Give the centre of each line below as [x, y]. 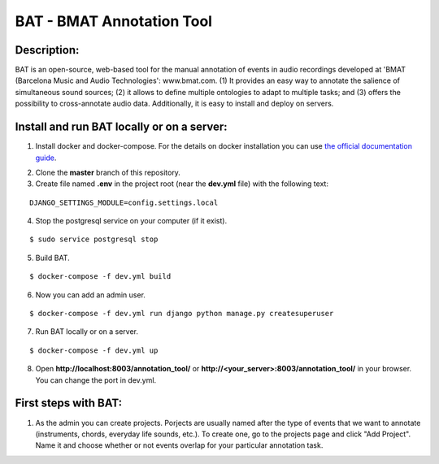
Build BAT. [52, 258]
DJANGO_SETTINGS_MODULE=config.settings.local [124, 202]
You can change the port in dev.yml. [96, 380]
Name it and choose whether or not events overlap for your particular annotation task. [179, 445]
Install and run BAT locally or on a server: [121, 127]
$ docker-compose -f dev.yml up [94, 350]
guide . [46, 158]
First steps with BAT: [68, 403]
